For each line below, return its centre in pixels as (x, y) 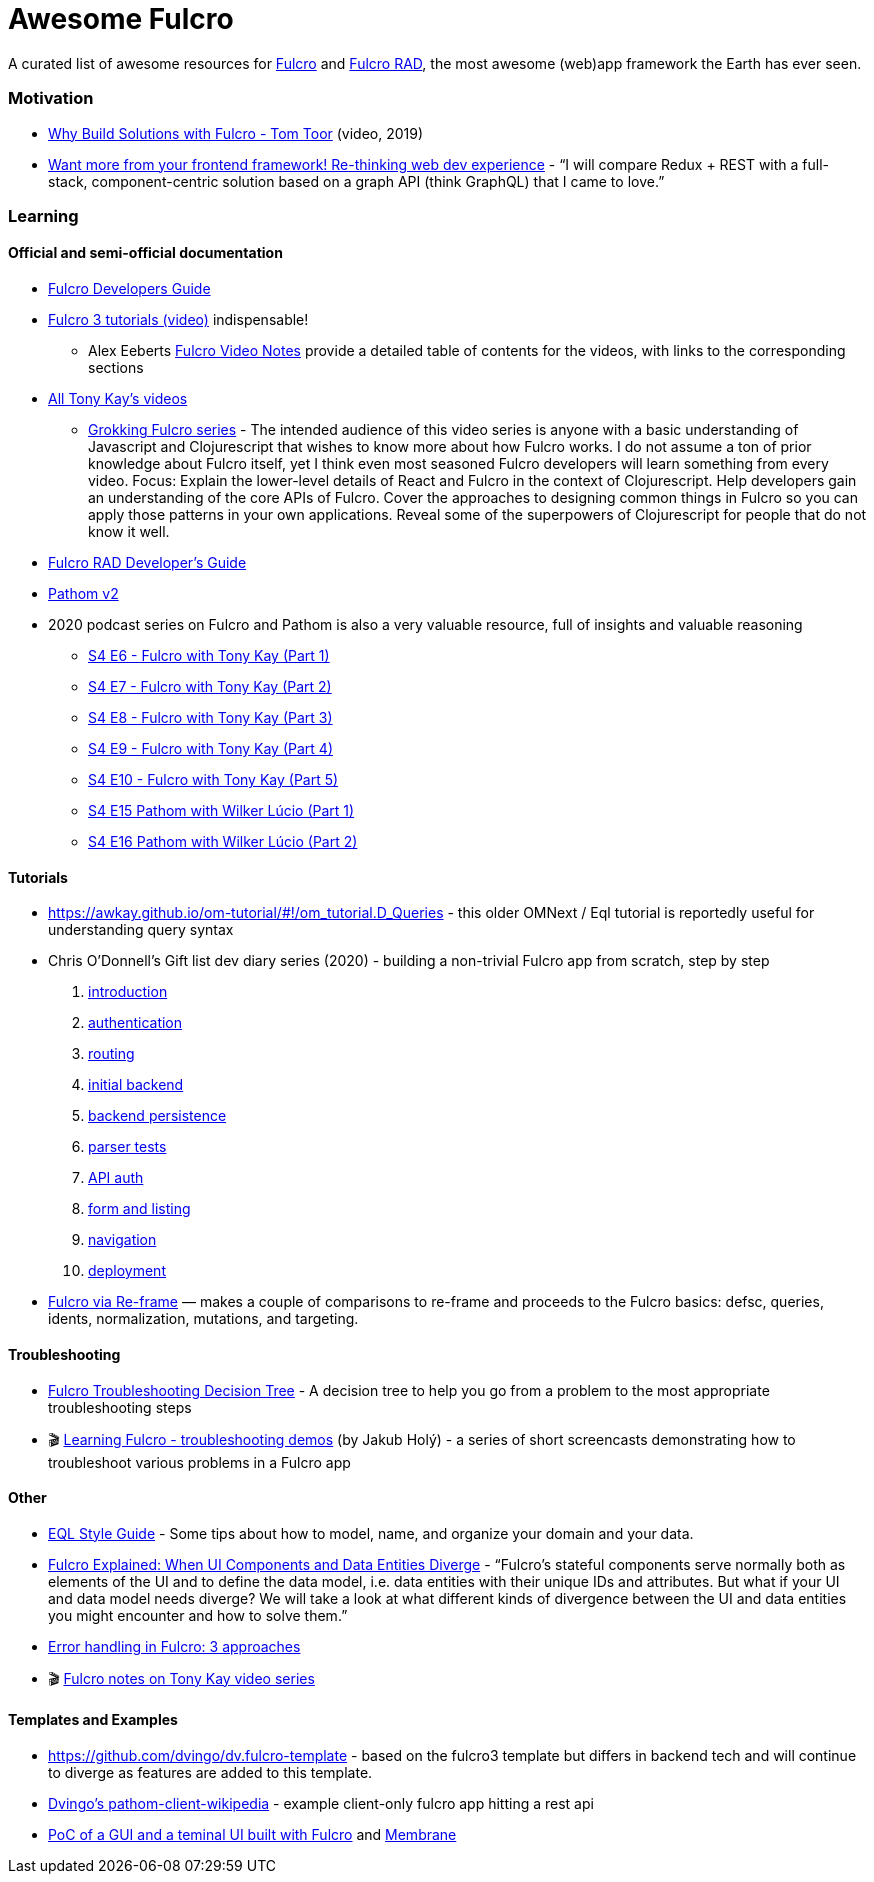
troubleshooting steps (120, 1407)
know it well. (129, 532)
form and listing (139, 1209)
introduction (128, 992)
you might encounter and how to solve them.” (198, 1615)
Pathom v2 (83, 594)
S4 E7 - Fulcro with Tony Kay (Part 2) (210, 687)
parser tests (127, 1147)
